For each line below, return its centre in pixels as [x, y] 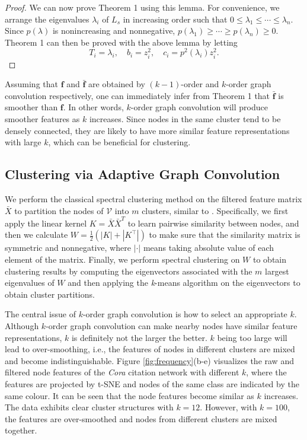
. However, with [228, 407]
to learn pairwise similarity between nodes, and [213, 223]
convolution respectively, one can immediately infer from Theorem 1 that [137, 95]
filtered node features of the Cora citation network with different [122, 372]
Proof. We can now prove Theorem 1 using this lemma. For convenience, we [142, 7]
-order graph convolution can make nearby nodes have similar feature [172, 326]
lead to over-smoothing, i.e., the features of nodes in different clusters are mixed [150, 349]
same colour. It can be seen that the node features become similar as [129, 395]
